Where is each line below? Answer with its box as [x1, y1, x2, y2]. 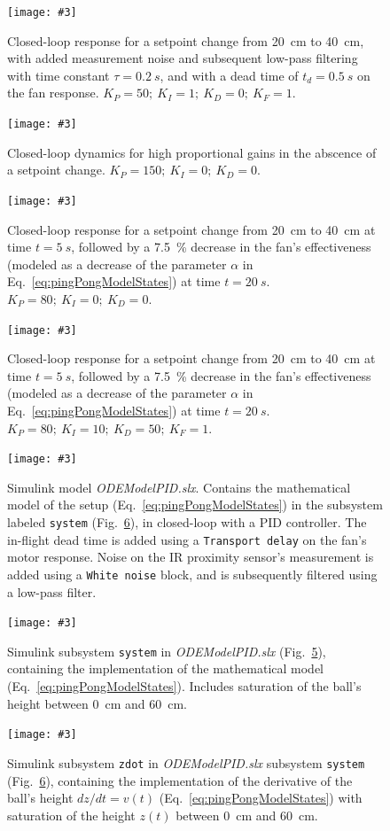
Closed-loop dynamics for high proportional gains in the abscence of [7, 143, 377, 161]
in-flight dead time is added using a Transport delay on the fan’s [7, 530, 367, 548]
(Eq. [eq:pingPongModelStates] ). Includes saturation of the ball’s [7, 677, 362, 695]
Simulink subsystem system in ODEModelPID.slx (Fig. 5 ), [7, 641, 326, 660]
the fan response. [7, 83, 99, 102]
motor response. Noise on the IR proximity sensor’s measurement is [7, 548, 374, 566]
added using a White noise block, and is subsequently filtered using [7, 564, 378, 583]
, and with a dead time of [160, 66, 299, 84]
